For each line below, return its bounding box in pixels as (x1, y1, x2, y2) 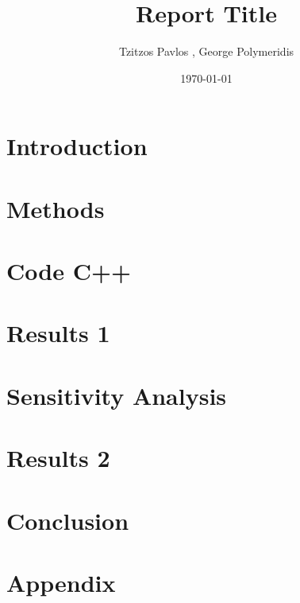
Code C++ (6, 255, 131, 287)
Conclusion (6, 504, 129, 536)
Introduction (6, 130, 148, 162)
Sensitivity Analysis (6, 379, 227, 411)
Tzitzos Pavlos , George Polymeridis (118, 43, 294, 60)
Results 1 (6, 317, 110, 349)
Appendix (6, 566, 116, 598)
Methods (6, 192, 105, 224)
